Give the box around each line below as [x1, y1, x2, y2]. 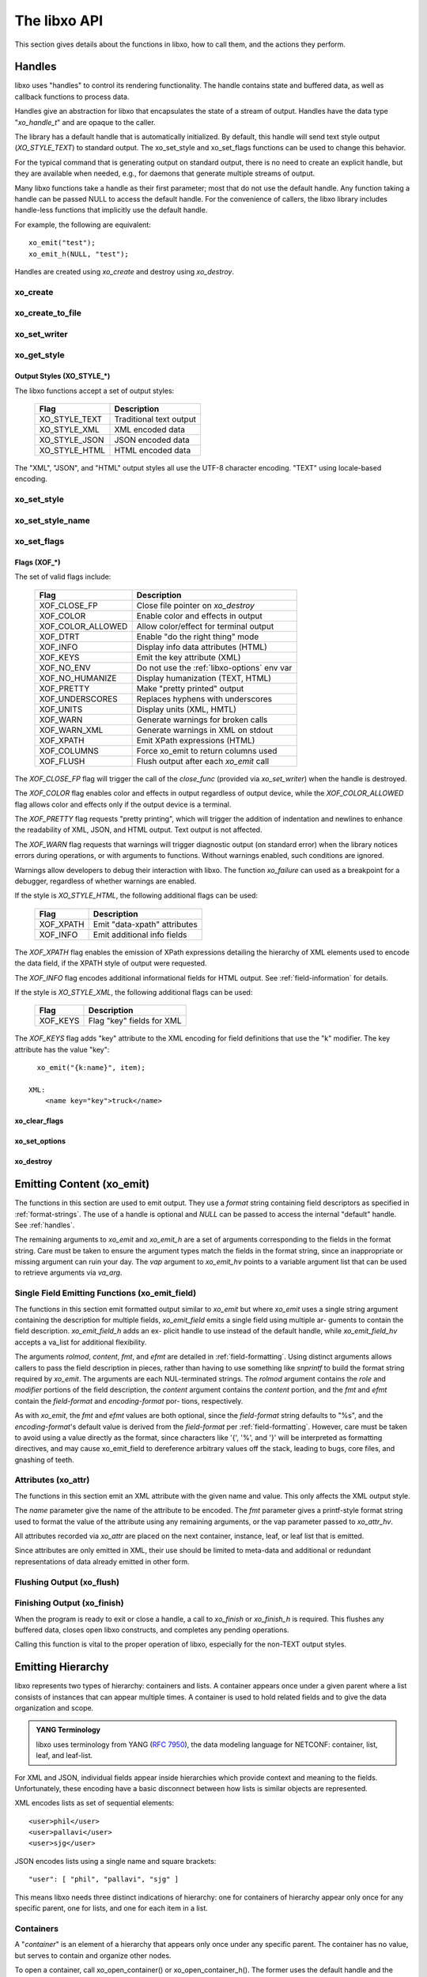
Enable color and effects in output [136, 610, 263, 621]
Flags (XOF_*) [14, 558, 61, 567]
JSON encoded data [114, 434, 190, 445]
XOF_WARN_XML [39, 724, 104, 735]
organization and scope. [14, 1703, 94, 1712]
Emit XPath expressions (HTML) [136, 735, 255, 746]
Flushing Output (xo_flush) [14, 1576, 120, 1587]
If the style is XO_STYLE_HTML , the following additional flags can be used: [14, 890, 259, 901]
